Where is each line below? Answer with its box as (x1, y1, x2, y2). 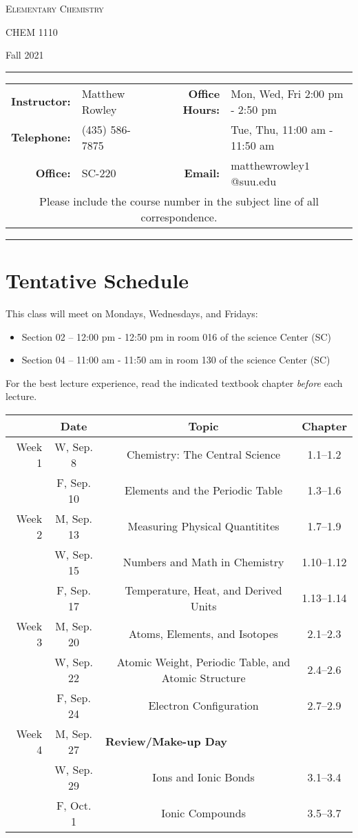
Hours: (182, 101, 220, 117)
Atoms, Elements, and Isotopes (129, 626, 279, 642)
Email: (184, 165, 220, 181)
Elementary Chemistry (6, 1, 104, 15)
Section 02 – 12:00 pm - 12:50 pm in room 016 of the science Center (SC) (21, 329, 332, 343)
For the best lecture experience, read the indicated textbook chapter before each (6, 375, 343, 390)
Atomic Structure (161, 669, 246, 686)
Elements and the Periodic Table (125, 482, 283, 499)
